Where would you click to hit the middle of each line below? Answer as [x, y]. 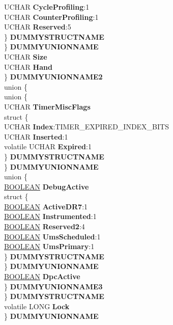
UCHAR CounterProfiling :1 [51, 17]
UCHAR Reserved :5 [38, 27]
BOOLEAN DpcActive [42, 276]
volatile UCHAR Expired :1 [48, 146]
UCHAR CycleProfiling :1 [47, 7]
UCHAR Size [26, 56]
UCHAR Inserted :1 [36, 136]
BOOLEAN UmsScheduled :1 [52, 236]
